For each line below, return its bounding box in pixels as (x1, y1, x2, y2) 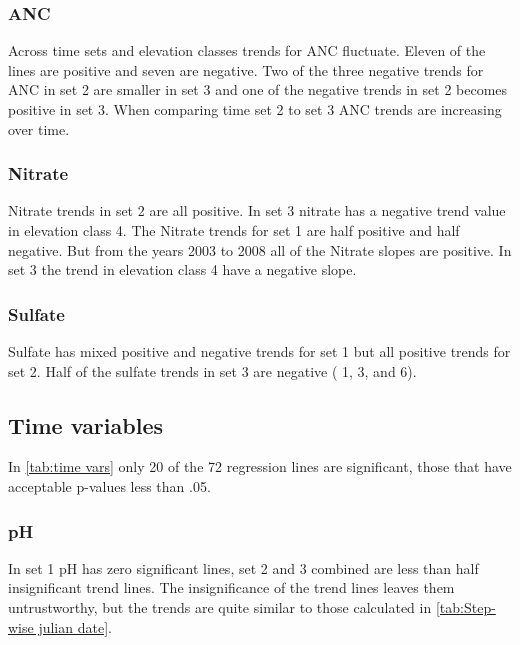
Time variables (8, 409, 163, 440)
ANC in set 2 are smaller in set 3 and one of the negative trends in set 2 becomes (8, 79, 508, 100)
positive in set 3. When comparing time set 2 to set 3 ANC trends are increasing (8, 99, 502, 119)
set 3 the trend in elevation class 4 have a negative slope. (8, 259, 357, 280)
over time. (8, 118, 70, 139)
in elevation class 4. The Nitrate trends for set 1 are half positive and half (8, 220, 460, 240)
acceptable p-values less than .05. (8, 475, 211, 496)
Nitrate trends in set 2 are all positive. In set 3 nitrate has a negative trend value (8, 200, 506, 221)
